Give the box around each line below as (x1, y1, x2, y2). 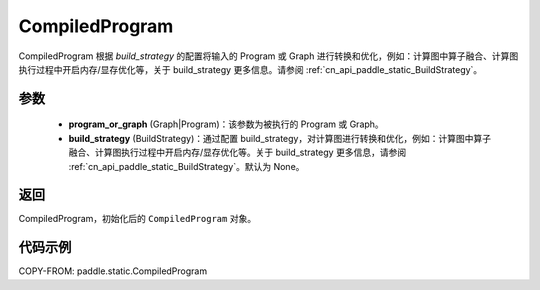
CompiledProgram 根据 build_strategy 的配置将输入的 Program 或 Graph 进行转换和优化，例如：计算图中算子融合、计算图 (18, 50, 519, 62)
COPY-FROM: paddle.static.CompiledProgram (18, 265, 208, 277)
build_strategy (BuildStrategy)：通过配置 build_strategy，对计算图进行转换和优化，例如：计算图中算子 (68, 132, 492, 144)
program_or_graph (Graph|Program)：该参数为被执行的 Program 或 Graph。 (68, 118, 384, 130)
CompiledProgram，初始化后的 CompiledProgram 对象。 (18, 213, 257, 225)
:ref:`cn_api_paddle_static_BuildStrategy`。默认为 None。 (68, 160, 305, 172)
